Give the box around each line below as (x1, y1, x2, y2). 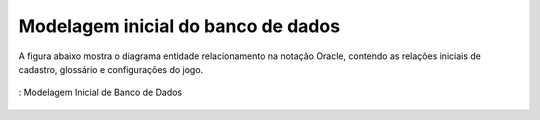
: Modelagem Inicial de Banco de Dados (18, 86, 183, 99)
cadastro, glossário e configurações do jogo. (18, 63, 204, 75)
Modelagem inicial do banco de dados (18, 15, 340, 37)
